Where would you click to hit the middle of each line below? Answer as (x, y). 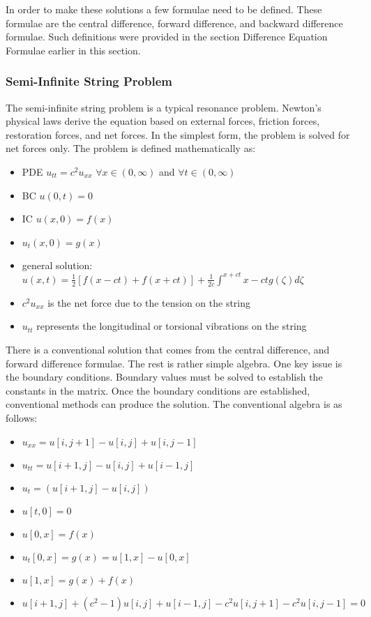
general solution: (57, 265)
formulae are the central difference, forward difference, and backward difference (174, 23)
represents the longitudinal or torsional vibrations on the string (172, 326)
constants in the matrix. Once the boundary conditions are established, (158, 390)
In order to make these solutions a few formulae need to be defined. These (164, 9)
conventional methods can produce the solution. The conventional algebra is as (174, 404)
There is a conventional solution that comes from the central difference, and (168, 350)
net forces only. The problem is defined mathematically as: (131, 148)
